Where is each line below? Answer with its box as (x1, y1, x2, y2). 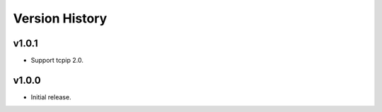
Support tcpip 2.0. (30, 56, 84, 65)
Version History (13, 11, 108, 26)
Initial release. (30, 92, 71, 101)
